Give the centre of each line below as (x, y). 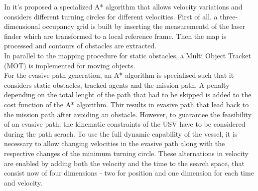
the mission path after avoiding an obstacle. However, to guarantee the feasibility (128, 114)
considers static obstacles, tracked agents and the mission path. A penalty (117, 85)
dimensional (22, 26)
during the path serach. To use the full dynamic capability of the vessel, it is (121, 133)
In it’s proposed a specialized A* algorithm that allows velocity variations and (123, 6)
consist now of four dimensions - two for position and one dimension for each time (129, 173)
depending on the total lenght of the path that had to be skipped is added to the (128, 95)
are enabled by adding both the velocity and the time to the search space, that (124, 163)
